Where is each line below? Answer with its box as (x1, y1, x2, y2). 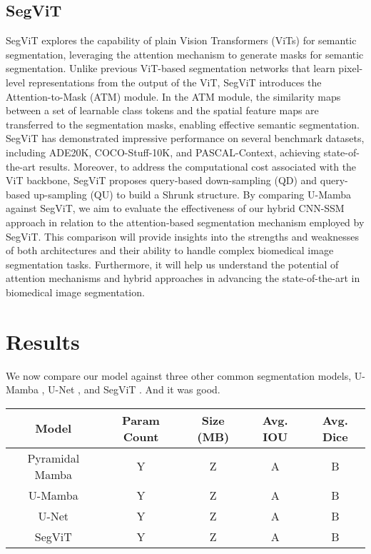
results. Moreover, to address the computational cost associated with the (39, 158, 357, 173)
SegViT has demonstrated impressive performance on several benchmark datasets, (6, 131, 365, 146)
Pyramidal (27, 449, 80, 466)
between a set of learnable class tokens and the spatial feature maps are (6, 103, 319, 118)
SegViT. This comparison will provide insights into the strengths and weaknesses (6, 228, 360, 243)
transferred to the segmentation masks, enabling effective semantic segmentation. (6, 116, 360, 131)
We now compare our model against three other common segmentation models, (6, 368, 352, 383)
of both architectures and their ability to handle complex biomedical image (6, 243, 334, 258)
